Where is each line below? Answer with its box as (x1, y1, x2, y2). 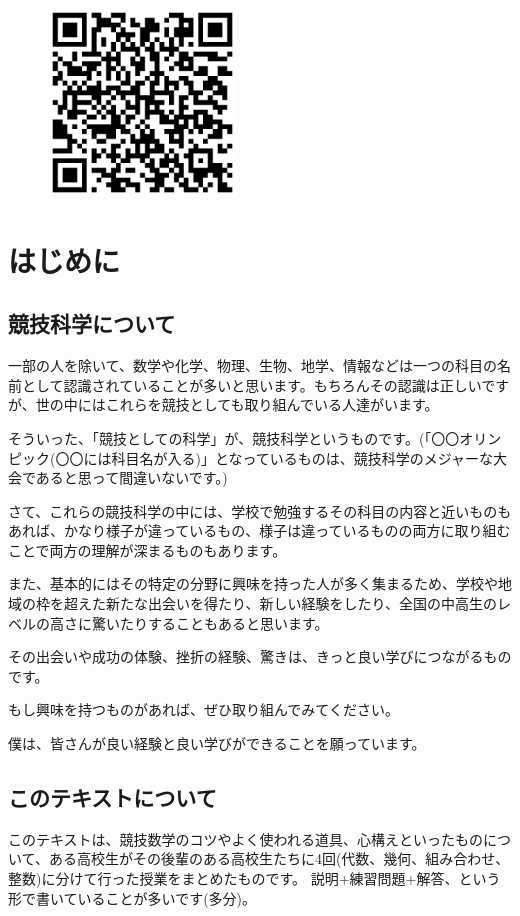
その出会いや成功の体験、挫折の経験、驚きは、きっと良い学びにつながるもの (8, 646, 512, 667)
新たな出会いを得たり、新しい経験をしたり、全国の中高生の (105, 593, 497, 614)
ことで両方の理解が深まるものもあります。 (8, 539, 287, 560)
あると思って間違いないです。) (35, 467, 228, 488)
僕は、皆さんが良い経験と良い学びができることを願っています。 (8, 733, 426, 754)
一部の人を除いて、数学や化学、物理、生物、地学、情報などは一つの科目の (8, 355, 497, 376)
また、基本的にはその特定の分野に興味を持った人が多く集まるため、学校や (8, 573, 498, 594)
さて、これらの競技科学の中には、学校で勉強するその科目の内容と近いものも (8, 500, 512, 521)
